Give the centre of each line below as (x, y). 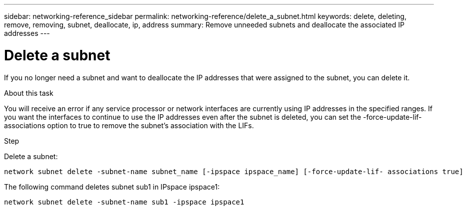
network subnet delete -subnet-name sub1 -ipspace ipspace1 (124, 202)
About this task (29, 93)
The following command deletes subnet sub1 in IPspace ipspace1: (112, 187)
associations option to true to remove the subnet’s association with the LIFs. (129, 125)
